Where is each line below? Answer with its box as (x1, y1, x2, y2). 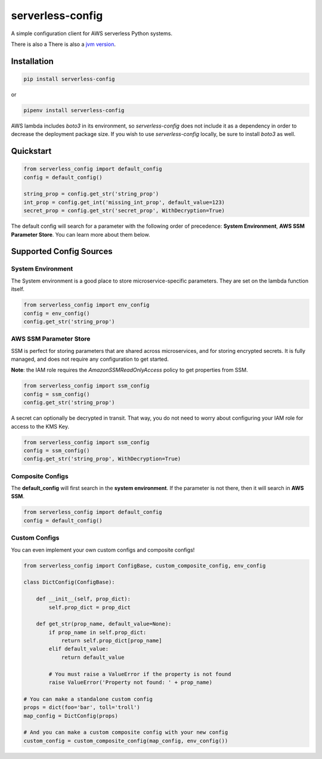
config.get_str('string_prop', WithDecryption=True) (23, 456, 181, 462)
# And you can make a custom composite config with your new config (23, 729, 228, 736)
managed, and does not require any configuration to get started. (11, 355, 169, 363)
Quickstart (11, 146, 52, 156)
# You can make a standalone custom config (23, 695, 153, 702)
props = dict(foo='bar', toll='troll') (23, 704, 140, 711)
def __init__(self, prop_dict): (36, 596, 131, 602)
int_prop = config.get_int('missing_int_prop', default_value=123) (23, 199, 225, 206)
